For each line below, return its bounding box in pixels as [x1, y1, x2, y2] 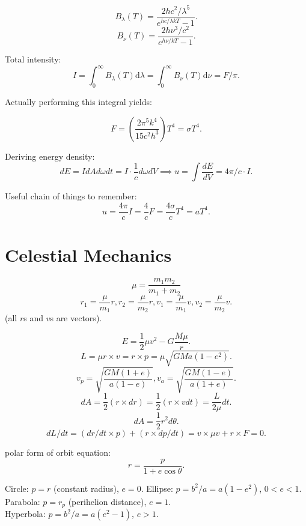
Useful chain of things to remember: [5, 190, 137, 202]
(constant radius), [54, 482, 119, 494]
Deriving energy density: [5, 150, 95, 162]
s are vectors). [50, 312, 102, 324]
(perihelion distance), [68, 495, 147, 507]
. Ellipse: [141, 482, 173, 494]
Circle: [5, 482, 29, 494]
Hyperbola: [5, 507, 46, 520]
